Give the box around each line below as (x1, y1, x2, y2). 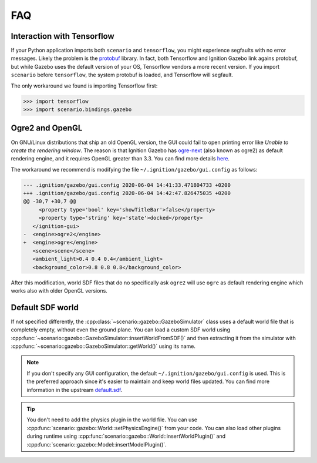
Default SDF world (11, 303, 79, 313)
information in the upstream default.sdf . (26, 386, 123, 393)
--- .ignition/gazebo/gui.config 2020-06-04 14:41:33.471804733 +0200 (23, 182, 231, 188)
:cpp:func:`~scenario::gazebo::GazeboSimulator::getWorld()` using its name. (11, 343, 196, 350)
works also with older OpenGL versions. (11, 287, 108, 294)
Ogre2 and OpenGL (11, 123, 83, 133)
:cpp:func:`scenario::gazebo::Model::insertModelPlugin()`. (26, 441, 167, 448)
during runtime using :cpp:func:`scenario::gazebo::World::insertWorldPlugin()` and (26, 432, 226, 440)
